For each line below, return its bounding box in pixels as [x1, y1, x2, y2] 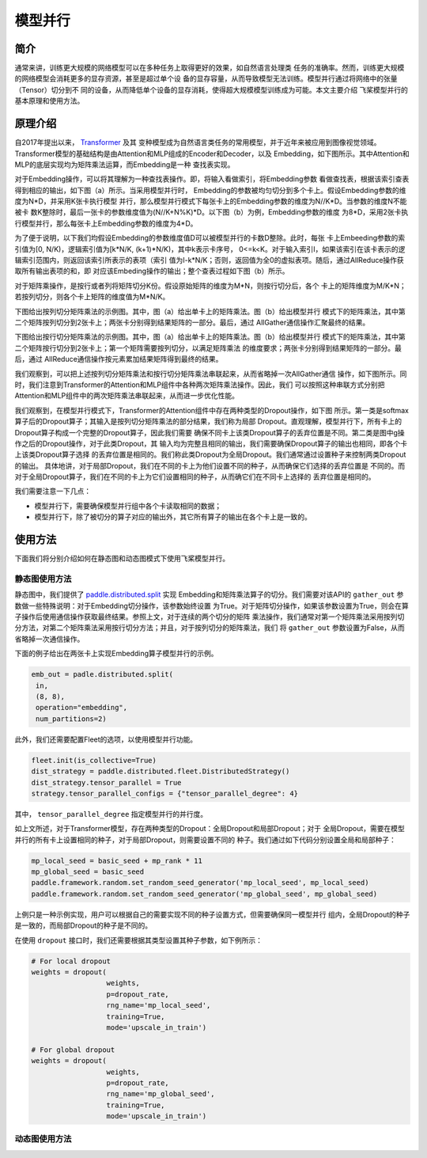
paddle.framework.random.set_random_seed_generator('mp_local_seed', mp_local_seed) [31, 879, 369, 887]
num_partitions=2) [36, 714, 107, 723]
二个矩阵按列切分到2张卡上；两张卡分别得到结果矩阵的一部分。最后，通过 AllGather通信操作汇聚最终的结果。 [14, 317, 370, 327]
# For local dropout [31, 956, 111, 966]
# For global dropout [31, 1045, 115, 1054]
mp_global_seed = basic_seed [31, 868, 145, 876]
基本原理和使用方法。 [14, 96, 85, 106]
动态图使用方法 [14, 1133, 72, 1145]
